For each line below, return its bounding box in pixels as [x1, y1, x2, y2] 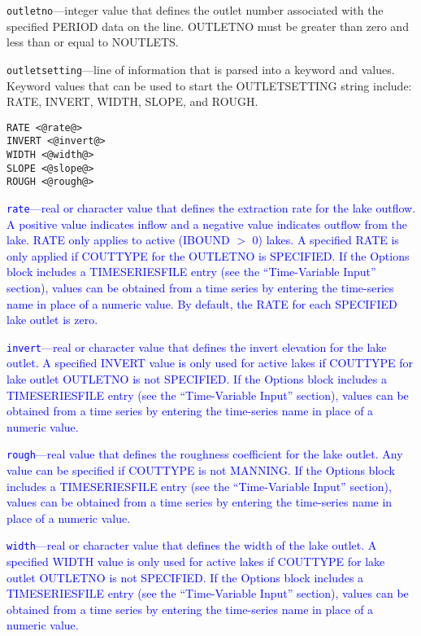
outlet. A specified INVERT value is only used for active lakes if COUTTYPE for [7, 354, 414, 371]
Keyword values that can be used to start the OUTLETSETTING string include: [7, 77, 412, 94]
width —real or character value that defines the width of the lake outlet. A [7, 537, 377, 554]
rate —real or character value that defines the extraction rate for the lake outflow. [7, 199, 416, 216]
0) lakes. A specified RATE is [252, 231, 399, 248]
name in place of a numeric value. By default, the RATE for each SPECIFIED [7, 295, 397, 312]
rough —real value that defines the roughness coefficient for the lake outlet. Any [7, 445, 403, 463]
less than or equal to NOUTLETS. [7, 33, 179, 50]
